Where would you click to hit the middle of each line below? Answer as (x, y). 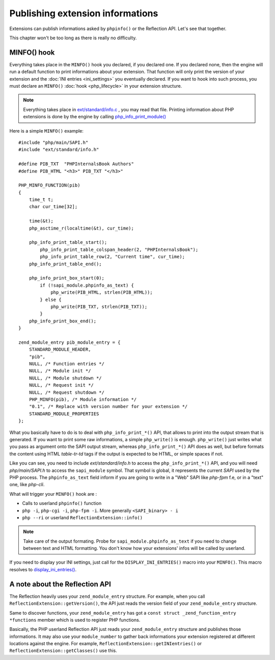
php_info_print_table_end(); (65, 264)
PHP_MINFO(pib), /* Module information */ (83, 400)
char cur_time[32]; (53, 207)
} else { (51, 299)
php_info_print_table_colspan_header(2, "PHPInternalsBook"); (119, 249)
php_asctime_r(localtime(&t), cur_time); (81, 228)
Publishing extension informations (84, 13)
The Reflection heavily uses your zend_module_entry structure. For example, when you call (107, 596)
